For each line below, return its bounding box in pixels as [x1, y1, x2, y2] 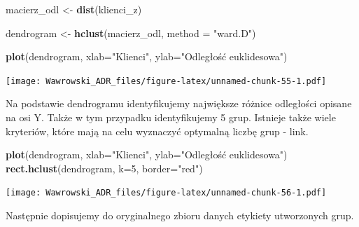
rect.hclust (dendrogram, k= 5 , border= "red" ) [6, 160, 203, 175]
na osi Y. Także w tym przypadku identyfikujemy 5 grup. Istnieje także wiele [6, 110, 336, 125]
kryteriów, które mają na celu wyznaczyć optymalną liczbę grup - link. [6, 123, 309, 138]
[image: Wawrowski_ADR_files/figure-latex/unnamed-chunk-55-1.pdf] [6, 76, 327, 86]
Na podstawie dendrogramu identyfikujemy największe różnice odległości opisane [6, 96, 352, 111]
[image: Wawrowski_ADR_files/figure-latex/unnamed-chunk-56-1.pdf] [6, 188, 327, 198]
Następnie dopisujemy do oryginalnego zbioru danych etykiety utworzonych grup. [6, 208, 354, 223]
